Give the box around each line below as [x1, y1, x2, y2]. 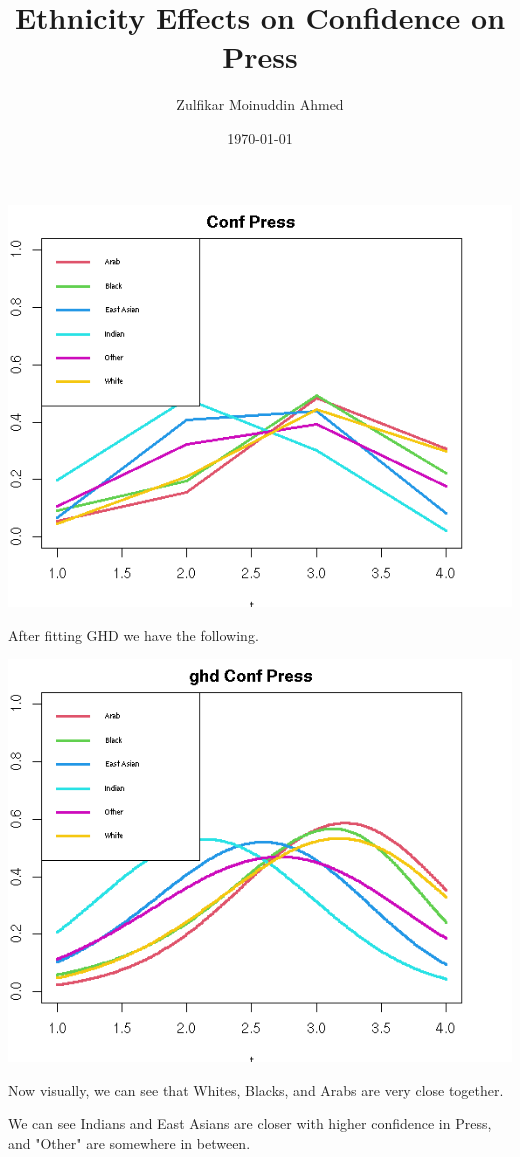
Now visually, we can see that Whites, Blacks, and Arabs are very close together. [8, 1079, 504, 1100]
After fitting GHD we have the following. [8, 624, 259, 645]
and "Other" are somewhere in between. [8, 1132, 251, 1153]
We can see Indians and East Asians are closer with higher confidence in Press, [8, 1113, 492, 1134]
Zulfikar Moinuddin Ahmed [176, 94, 344, 115]
